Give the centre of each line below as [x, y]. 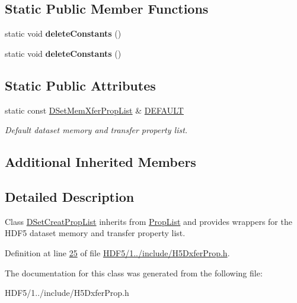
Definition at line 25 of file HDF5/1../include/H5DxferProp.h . [117, 252]
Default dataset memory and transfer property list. [96, 130]
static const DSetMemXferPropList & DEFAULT [94, 110]
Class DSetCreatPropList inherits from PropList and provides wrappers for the [148, 221]
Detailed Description [70, 196]
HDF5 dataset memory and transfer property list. [95, 233]
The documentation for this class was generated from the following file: [134, 273]
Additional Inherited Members [100, 162]
